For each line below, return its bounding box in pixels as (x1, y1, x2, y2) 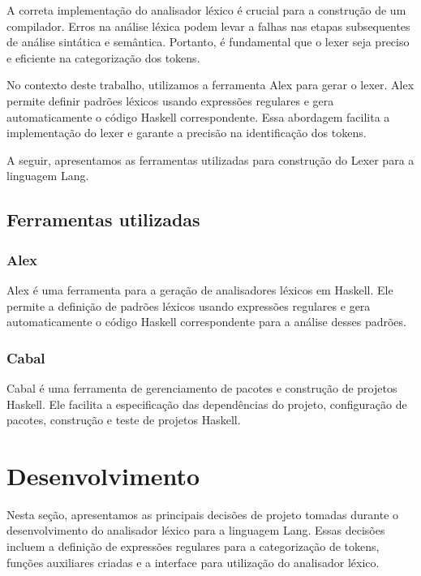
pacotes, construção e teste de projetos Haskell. (6, 411, 241, 428)
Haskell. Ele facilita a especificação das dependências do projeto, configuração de (6, 395, 407, 412)
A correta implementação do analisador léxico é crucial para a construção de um (6, 2, 406, 18)
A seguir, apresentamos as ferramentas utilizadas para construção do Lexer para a (6, 151, 415, 168)
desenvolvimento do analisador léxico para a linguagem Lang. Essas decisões (6, 522, 385, 539)
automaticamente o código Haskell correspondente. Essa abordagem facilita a (6, 108, 390, 125)
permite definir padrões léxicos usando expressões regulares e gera (6, 92, 334, 109)
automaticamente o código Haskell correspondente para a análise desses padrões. (6, 313, 406, 330)
